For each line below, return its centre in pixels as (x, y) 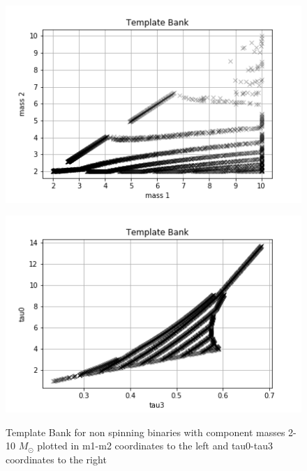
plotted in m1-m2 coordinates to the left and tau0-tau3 (155, 446)
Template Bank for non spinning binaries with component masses (145, 432)
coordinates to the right (56, 459)
